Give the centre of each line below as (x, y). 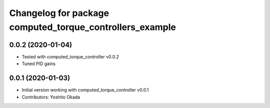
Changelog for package (59, 13)
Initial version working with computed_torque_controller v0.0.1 (85, 90)
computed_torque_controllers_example (92, 27)
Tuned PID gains (39, 64)
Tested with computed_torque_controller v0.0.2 (70, 56)
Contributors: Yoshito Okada (51, 97)
